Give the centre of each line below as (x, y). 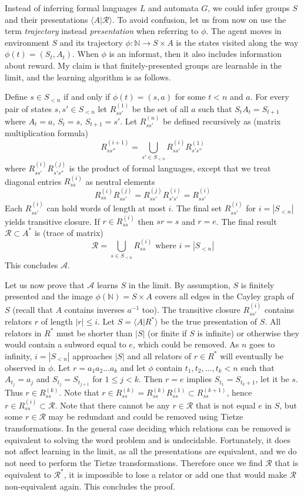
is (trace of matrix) (69, 232)
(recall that (33, 309)
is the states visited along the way (237, 42)
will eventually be (252, 355)
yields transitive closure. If (52, 221)
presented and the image (49, 296)
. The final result (246, 221)
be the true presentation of (209, 321)
